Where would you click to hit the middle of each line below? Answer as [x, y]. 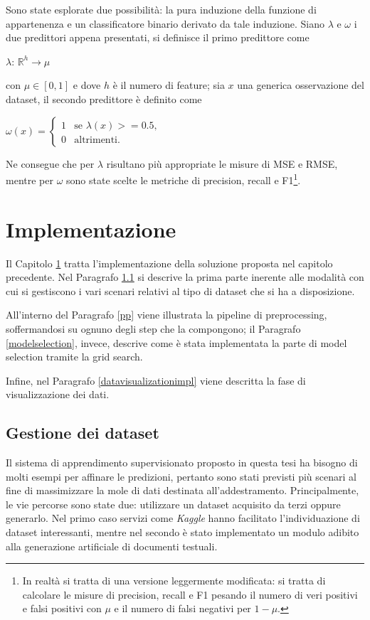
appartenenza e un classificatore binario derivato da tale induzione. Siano [165, 23]
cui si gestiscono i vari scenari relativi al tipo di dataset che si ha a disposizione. [180, 290]
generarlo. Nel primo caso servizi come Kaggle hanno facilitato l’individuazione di [183, 518]
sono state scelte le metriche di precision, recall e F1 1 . [184, 179]
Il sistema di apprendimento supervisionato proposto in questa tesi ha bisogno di [182, 463]
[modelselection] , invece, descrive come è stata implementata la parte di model [176, 342]
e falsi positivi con [62, 608]
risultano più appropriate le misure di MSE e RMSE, [222, 163]
